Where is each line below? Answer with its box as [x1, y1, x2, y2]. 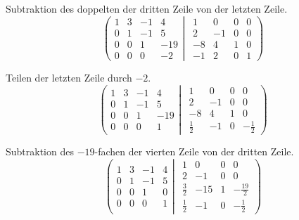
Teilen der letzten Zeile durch [6, 70, 132, 84]
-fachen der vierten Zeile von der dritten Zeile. [94, 144, 294, 159]
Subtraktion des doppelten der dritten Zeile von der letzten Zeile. [6, 1, 288, 15]
